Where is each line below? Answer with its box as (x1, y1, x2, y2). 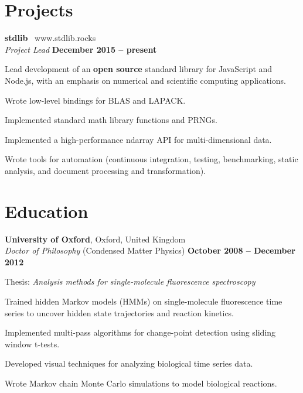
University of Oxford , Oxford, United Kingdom (5, 233, 186, 245)
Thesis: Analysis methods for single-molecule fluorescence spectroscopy (5, 275, 256, 288)
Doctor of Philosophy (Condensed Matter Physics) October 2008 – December (5, 244, 295, 257)
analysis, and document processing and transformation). (5, 164, 206, 176)
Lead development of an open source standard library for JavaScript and (5, 63, 273, 75)
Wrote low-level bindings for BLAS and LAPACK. (5, 94, 186, 106)
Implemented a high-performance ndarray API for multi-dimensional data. (5, 133, 272, 145)
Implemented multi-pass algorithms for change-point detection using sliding (5, 326, 276, 339)
